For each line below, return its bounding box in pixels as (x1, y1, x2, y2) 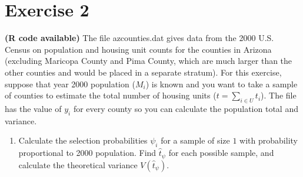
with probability (239, 134, 298, 147)
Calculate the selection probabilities (18, 134, 148, 147)
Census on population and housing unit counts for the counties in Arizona (5, 43, 272, 55)
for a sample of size (161, 134, 230, 147)
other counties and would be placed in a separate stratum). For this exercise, (5, 66, 282, 78)
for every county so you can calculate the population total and (73, 102, 298, 114)
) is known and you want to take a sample (145, 77, 298, 90)
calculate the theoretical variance (18, 158, 138, 171)
